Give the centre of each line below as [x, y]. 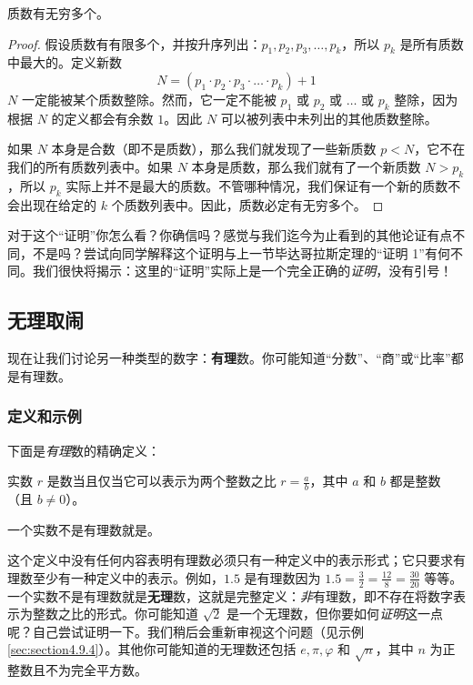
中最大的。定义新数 [65, 62]
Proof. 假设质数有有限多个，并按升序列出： [135, 43]
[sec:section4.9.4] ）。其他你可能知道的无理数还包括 [152, 649]
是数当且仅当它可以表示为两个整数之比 [161, 481]
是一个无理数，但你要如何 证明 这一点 [335, 614]
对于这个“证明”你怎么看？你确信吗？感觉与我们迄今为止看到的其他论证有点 [230, 235]
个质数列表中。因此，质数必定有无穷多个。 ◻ [247, 204]
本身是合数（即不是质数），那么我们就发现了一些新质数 [214, 149]
